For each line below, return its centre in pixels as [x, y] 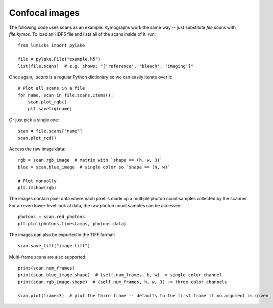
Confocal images [44, 13]
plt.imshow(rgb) [37, 188]
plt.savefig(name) [50, 109]
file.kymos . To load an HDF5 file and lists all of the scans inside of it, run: [83, 34]
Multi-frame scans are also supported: [48, 257]
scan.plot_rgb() [47, 102]
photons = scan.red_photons [51, 217]
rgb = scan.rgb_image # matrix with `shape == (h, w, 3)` [90, 160]
